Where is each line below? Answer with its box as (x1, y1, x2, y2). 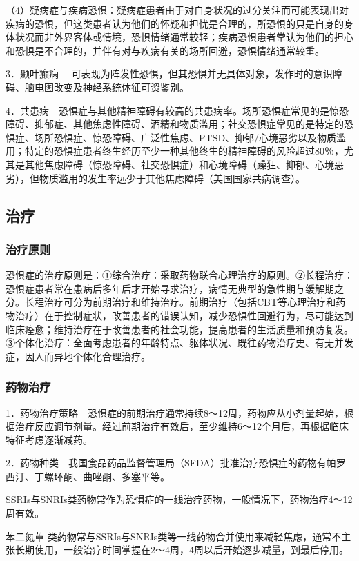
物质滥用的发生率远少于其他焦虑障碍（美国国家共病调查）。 (39, 170, 305, 185)
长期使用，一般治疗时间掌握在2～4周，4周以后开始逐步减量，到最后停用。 (14, 542, 349, 557)
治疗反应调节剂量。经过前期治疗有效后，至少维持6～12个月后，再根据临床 (14, 419, 349, 433)
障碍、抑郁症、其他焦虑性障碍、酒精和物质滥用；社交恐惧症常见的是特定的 (6, 117, 344, 131)
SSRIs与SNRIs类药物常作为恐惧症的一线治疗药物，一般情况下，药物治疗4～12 (6, 492, 353, 506)
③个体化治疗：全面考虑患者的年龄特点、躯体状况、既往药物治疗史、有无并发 (6, 335, 353, 350)
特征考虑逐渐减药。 (6, 432, 93, 446)
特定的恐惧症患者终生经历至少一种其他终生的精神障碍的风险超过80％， (24, 144, 344, 158)
